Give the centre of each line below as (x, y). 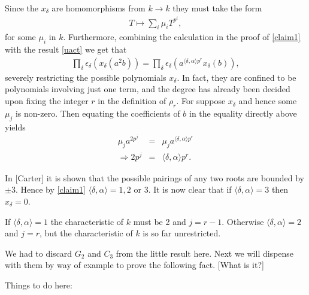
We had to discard (39, 253)
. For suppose (201, 101)
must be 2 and (160, 221)
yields (15, 127)
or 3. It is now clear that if (183, 189)
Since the (22, 8)
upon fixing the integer (47, 101)
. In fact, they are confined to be (237, 77)
